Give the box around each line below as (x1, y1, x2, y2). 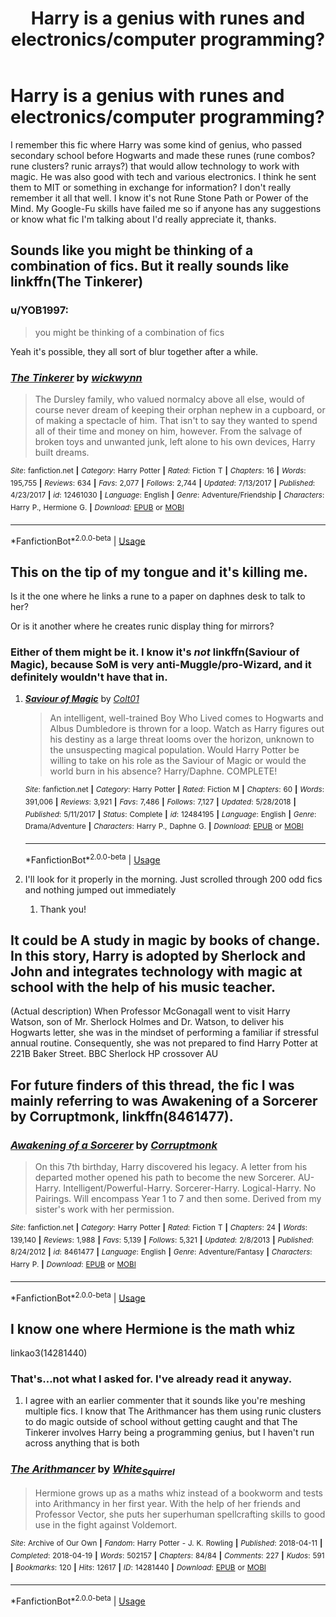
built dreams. (34, 446, 90, 458)
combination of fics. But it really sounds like (10, 258, 290, 275)
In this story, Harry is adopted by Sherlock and (10, 947, 306, 964)
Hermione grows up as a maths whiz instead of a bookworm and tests (34, 1487, 323, 1499)
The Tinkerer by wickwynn (10, 370, 143, 384)
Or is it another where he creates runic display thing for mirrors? (10, 620, 275, 632)
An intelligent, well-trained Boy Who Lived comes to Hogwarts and (49, 712, 324, 724)
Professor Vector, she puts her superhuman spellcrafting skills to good (34, 1508, 326, 1521)
